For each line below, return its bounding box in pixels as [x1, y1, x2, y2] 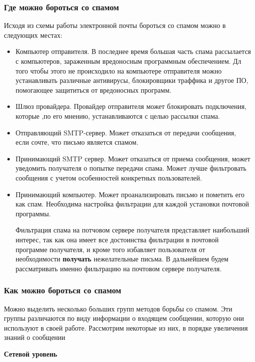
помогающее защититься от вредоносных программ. [15, 84, 171, 95]
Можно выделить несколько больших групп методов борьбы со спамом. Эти [4, 303, 232, 313]
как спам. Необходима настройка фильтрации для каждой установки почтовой [15, 199, 249, 209]
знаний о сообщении [4, 332, 65, 342]
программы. [15, 208, 51, 218]
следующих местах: [4, 29, 62, 40]
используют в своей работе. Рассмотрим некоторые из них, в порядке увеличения [4, 322, 248, 333]
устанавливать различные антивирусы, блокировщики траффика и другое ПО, [15, 75, 249, 85]
